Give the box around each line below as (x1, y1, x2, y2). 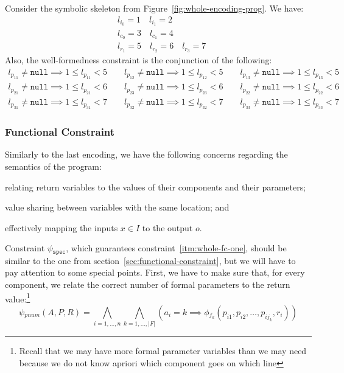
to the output (142, 221, 193, 234)
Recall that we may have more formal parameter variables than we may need (19, 344, 307, 357)
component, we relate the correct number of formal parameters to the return (5, 278, 290, 290)
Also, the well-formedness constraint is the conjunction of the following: (5, 54, 272, 66)
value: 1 (5, 290, 30, 305)
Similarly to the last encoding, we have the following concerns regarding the (5, 148, 288, 161)
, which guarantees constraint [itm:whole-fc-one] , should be (66, 242, 287, 254)
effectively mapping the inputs (5, 221, 118, 234)
